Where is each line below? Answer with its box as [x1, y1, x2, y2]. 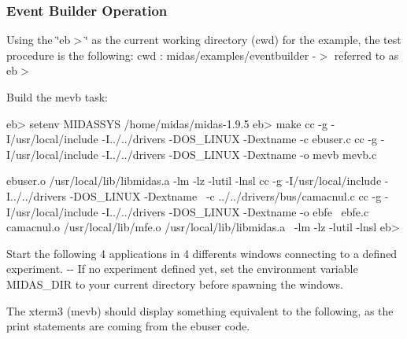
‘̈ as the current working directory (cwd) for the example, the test [85, 31, 401, 48]
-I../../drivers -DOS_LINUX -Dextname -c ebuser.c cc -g [102, 131, 378, 147]
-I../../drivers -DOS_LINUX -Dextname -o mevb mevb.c [102, 146, 377, 162]
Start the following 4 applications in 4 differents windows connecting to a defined [6, 245, 398, 261]
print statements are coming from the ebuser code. [6, 318, 250, 334]
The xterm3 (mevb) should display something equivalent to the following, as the [6, 302, 394, 319]
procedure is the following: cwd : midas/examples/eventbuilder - [6, 46, 316, 63]
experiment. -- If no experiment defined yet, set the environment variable [6, 260, 358, 277]
